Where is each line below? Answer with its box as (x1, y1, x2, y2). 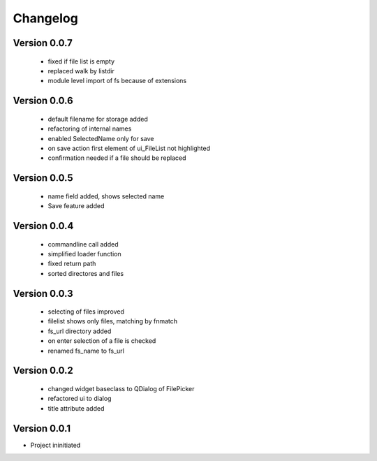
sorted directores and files (47, 269, 124, 277)
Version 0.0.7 (13, 37, 73, 49)
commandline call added (47, 240, 119, 248)
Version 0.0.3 (13, 287, 73, 300)
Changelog (13, 10, 78, 26)
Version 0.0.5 (13, 172, 73, 184)
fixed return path (47, 259, 96, 268)
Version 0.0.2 (13, 365, 73, 376)
